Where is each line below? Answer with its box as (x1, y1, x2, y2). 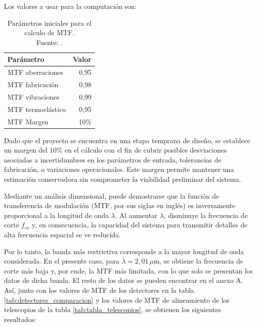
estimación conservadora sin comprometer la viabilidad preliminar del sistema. (4, 174, 241, 184)
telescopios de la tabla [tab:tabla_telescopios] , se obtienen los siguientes (4, 304, 221, 315)
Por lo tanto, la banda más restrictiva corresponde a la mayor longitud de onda (4, 246, 244, 256)
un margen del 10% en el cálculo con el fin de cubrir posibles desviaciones (4, 145, 227, 155)
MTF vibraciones (7, 91, 59, 102)
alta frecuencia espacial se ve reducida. (4, 229, 121, 240)
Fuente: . (36, 37, 63, 47)
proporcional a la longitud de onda (4, 210, 109, 220)
